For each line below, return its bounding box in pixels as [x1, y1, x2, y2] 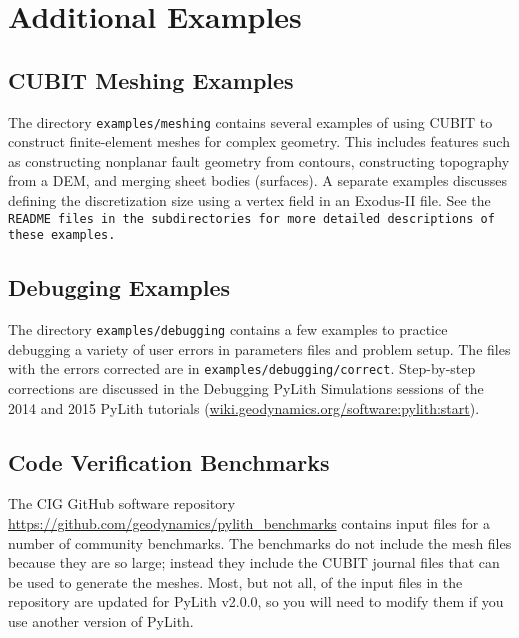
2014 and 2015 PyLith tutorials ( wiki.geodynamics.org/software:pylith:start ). [8, 397, 480, 418]
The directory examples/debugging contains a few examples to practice [8, 319, 448, 340]
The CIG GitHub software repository [8, 493, 236, 514]
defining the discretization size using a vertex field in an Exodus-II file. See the [8, 190, 491, 211]
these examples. [8, 228, 116, 243]
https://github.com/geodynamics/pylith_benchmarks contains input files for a [8, 513, 490, 534]
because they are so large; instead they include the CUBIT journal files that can [8, 552, 500, 573]
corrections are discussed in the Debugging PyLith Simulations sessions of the [8, 378, 484, 399]
